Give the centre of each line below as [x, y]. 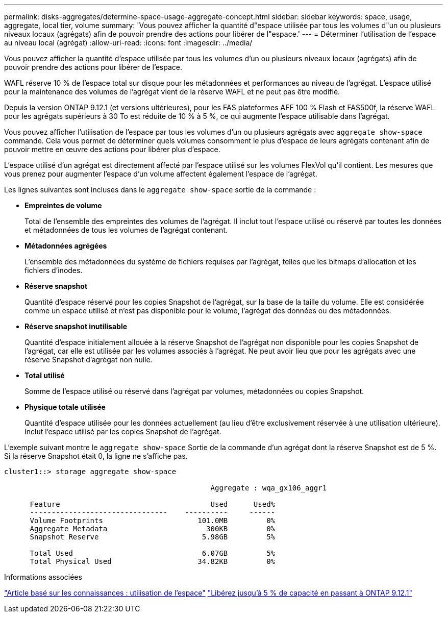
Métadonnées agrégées [66, 246]
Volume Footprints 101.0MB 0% [153, 521]
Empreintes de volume [63, 205]
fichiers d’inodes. [54, 270]
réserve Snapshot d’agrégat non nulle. [89, 360]
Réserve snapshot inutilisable [76, 326]
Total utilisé [45, 375]
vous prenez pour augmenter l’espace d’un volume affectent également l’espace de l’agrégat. [161, 174]
